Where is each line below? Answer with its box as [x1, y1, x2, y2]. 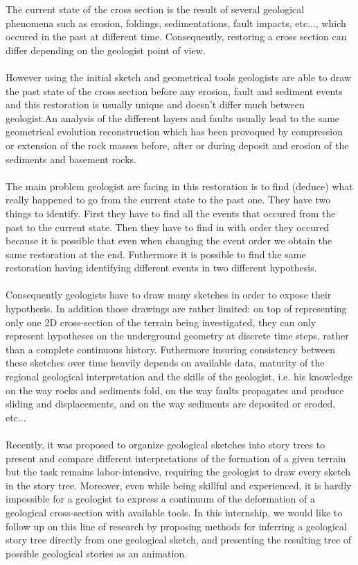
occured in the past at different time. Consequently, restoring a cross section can [6, 29, 347, 44]
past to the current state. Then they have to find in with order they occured [6, 219, 330, 234]
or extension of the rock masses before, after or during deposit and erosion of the [6, 137, 349, 152]
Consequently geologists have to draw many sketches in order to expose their [6, 287, 332, 302]
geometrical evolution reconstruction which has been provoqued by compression [6, 124, 343, 139]
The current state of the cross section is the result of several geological [6, 2, 305, 16]
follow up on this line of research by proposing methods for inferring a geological [6, 518, 347, 533]
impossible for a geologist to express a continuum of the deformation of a [6, 491, 315, 506]
